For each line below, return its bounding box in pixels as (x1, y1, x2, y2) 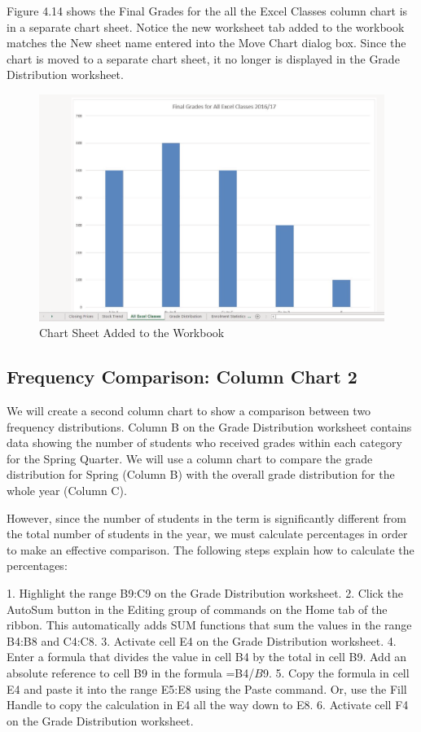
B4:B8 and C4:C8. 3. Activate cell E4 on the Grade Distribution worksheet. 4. (7, 632, 397, 649)
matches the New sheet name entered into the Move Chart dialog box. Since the (7, 34, 406, 51)
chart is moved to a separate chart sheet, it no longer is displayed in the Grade (7, 50, 400, 67)
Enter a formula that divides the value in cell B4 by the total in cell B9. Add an (7, 648, 407, 665)
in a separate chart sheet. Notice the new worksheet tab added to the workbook (7, 18, 405, 35)
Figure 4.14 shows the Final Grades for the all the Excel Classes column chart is (7, 2, 408, 19)
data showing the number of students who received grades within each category (7, 434, 402, 451)
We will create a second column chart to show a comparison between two (7, 402, 371, 419)
